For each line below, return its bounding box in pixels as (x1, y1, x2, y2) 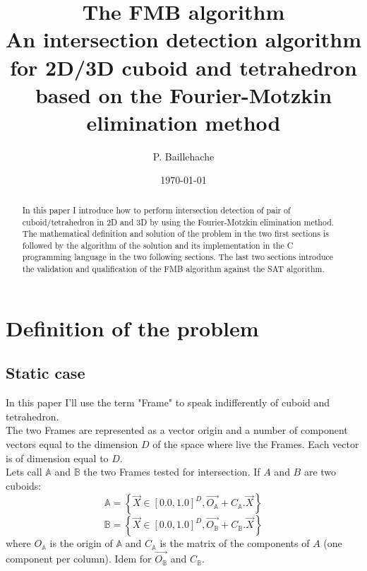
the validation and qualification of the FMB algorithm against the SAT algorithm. (22, 263, 325, 275)
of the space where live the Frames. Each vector (152, 436, 359, 451)
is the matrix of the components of (160, 536, 310, 551)
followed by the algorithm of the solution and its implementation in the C (22, 239, 294, 251)
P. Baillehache (152, 148, 215, 163)
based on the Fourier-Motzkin (35, 80, 332, 109)
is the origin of (49, 536, 113, 551)
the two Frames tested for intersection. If (83, 464, 260, 479)
